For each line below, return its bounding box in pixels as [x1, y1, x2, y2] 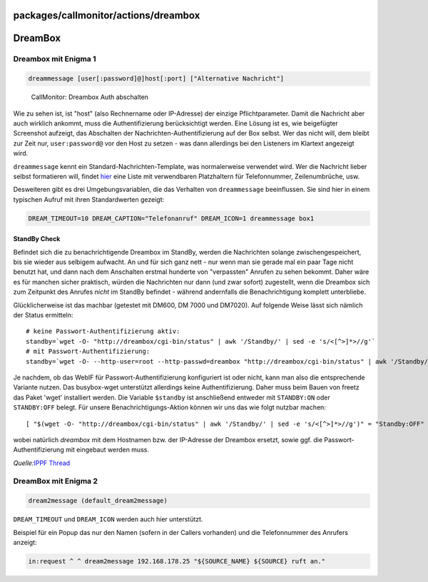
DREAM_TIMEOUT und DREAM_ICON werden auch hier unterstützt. [13, 515, 203, 524]
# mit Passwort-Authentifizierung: [26, 347, 151, 356]
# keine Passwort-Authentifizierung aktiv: [26, 327, 180, 335]
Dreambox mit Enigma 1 [13, 54, 96, 64]
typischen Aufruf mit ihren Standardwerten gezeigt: [13, 195, 165, 203]
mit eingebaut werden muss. [65, 446, 150, 454]
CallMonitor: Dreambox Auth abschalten [31, 93, 149, 101]
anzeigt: [13, 538, 37, 546]
